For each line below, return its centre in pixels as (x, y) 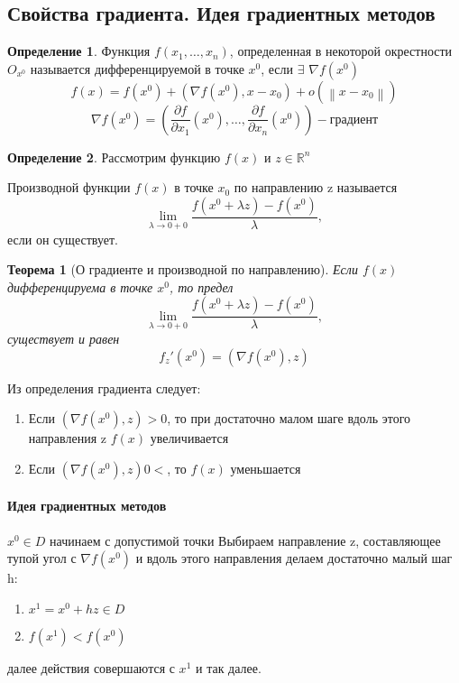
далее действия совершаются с (91, 667)
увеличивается (189, 438)
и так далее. (228, 667)
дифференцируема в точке (80, 286)
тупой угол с (42, 558)
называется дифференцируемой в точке (137, 68)
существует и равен (64, 339)
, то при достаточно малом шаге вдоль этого (289, 418)
